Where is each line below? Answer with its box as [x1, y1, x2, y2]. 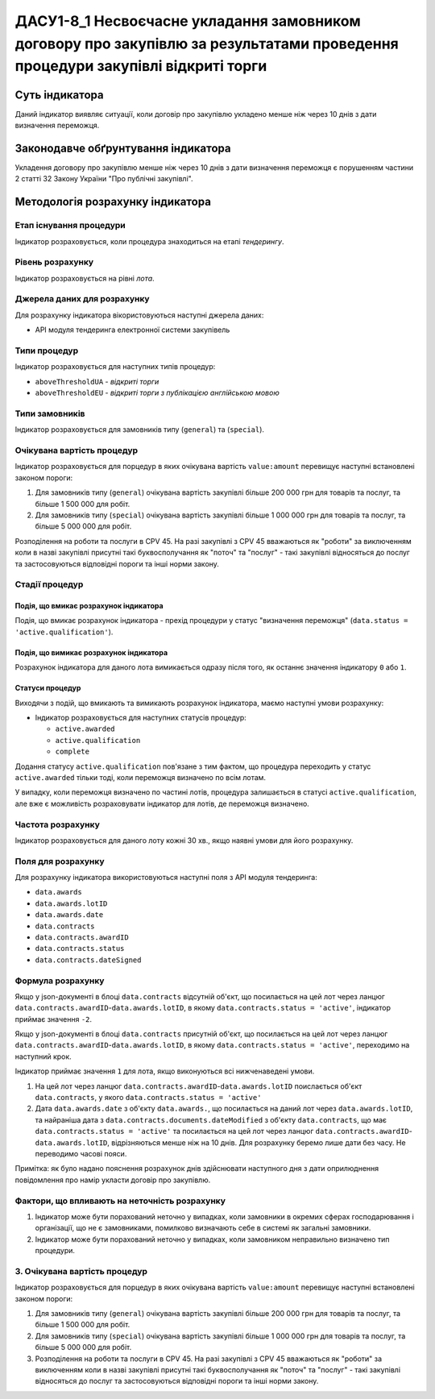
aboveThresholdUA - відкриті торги [35, 376, 159, 386]
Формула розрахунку [14, 975, 105, 986]
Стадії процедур [14, 579, 84, 590]
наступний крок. [14, 1052, 72, 1061]
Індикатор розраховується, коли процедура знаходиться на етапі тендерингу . [14, 236, 285, 246]
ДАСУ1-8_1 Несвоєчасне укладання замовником [14, 12, 362, 30]
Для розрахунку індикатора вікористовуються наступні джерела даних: [14, 310, 264, 320]
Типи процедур [14, 345, 79, 356]
